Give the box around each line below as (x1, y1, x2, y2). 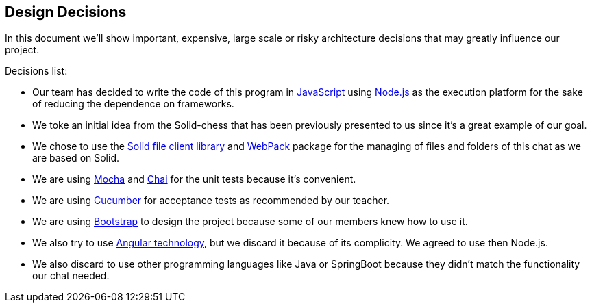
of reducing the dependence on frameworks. (32, 98, 234, 110)
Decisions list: (5, 65, 68, 77)
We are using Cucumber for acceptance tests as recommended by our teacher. (32, 194, 390, 207)
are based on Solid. (32, 152, 119, 164)
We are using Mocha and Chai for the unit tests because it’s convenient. (32, 173, 356, 185)
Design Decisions (5, 3, 127, 21)
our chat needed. (32, 270, 110, 282)
